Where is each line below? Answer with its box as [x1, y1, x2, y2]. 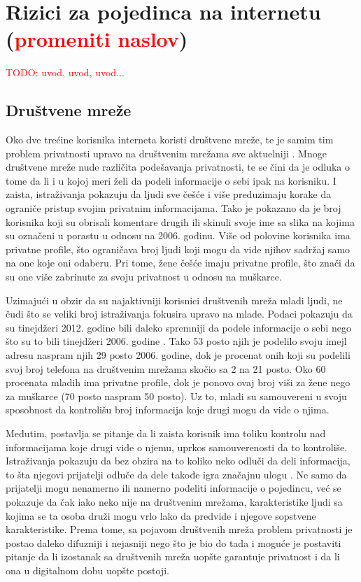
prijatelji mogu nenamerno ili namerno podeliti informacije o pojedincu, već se [6, 481, 341, 495]
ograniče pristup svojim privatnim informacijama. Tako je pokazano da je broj [6, 201, 341, 215]
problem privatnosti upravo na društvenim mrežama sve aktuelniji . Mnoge [6, 145, 327, 160]
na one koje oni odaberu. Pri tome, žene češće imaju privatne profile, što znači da [6, 255, 355, 270]
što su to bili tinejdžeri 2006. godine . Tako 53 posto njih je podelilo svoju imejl [6, 334, 347, 348]
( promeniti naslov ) [6, 24, 188, 53]
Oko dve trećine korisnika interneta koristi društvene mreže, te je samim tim [6, 132, 334, 147]
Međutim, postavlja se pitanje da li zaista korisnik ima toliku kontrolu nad [6, 425, 326, 440]
